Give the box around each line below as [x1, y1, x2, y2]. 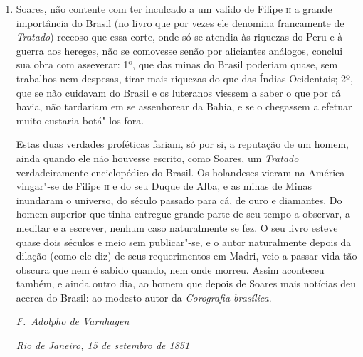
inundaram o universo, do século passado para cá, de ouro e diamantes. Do [16, 192, 342, 207]
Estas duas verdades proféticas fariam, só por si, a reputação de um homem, [16, 137, 349, 151]
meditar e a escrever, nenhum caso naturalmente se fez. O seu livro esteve [16, 220, 338, 235]
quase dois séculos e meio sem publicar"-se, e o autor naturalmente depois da [16, 234, 352, 249]
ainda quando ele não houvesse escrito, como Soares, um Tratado [16, 150, 299, 165]
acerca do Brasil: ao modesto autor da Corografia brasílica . [16, 289, 272, 304]
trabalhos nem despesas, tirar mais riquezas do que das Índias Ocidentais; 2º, [16, 70, 353, 85]
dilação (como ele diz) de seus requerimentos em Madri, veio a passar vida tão [16, 248, 357, 263]
